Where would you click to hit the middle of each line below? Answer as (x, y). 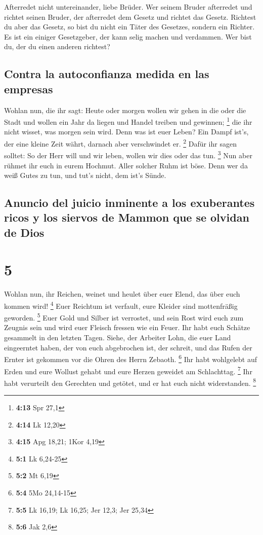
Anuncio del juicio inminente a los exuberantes (129, 203)
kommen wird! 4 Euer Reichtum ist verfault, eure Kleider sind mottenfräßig (121, 305)
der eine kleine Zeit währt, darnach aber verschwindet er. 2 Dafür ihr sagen (120, 143)
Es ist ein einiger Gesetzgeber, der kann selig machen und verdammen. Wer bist (128, 36)
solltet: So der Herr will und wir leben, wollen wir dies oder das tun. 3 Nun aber (128, 154)
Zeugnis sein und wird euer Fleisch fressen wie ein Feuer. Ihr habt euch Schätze (127, 327)
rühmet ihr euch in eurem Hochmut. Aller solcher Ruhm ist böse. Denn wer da (126, 165)
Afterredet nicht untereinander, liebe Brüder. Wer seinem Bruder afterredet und (128, 7)
